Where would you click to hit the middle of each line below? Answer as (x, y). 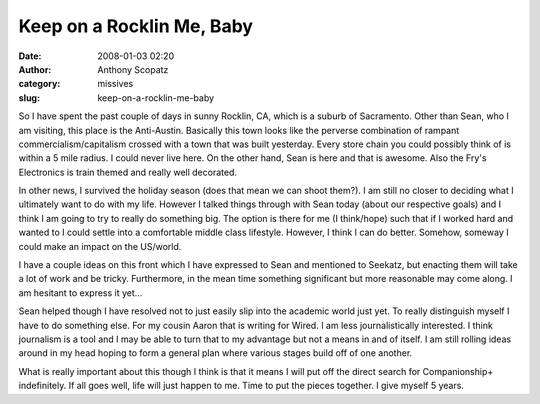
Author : (35, 69)
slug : (29, 97)
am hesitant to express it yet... (80, 292)
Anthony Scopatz (133, 69)
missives (115, 84)
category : (39, 84)
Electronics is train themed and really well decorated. (128, 172)
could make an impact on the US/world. (100, 246)
